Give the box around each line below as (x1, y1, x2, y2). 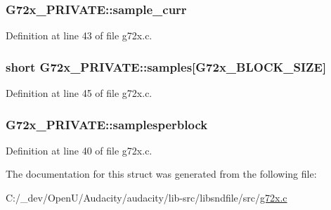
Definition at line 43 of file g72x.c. (6, 28, 152, 43)
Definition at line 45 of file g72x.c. (6, 86, 152, 100)
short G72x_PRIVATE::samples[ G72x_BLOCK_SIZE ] (6, 58, 327, 75)
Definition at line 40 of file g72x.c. (6, 143, 152, 157)
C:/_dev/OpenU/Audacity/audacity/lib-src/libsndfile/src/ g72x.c (6, 190, 287, 205)
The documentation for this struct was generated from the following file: (6, 166, 317, 181)
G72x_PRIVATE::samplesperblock (6, 115, 208, 133)
